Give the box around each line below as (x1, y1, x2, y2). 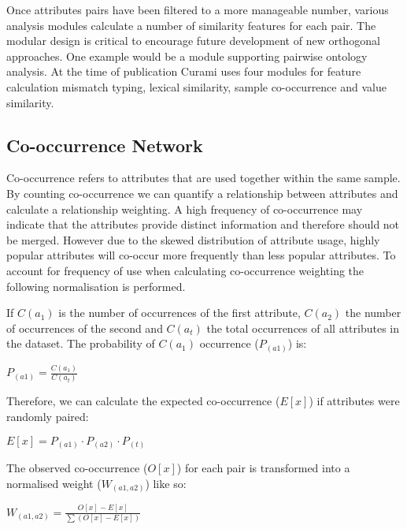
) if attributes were (309, 393, 400, 409)
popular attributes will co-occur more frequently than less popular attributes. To (6, 247, 396, 263)
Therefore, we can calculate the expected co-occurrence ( (6, 393, 280, 409)
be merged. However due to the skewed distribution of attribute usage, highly (6, 231, 380, 248)
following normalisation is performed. (6, 278, 186, 294)
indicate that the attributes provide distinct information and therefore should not (6, 216, 400, 233)
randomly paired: (6, 408, 89, 425)
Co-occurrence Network (6, 132, 203, 157)
